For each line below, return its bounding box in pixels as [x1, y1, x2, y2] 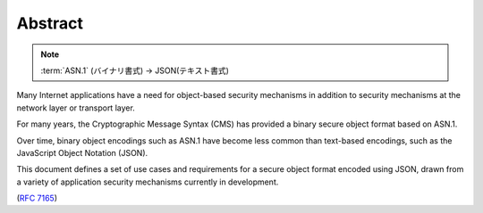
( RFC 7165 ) [16, 193, 58, 204]
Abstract [16, 13, 84, 33]
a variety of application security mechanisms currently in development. [16, 176, 279, 187]
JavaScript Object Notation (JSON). [16, 147, 148, 158]
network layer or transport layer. [16, 102, 136, 113]
